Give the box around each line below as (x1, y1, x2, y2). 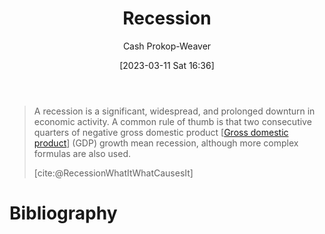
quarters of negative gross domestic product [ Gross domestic (33, 126, 289, 138)
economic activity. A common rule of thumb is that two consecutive (33, 115, 312, 127)
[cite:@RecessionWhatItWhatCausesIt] (33, 167, 194, 179)
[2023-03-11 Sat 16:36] (119, 59, 215, 71)
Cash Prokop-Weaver (122, 40, 212, 52)
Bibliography (9, 202, 118, 225)
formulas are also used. (33, 147, 131, 159)
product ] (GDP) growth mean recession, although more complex (33, 137, 299, 149)
